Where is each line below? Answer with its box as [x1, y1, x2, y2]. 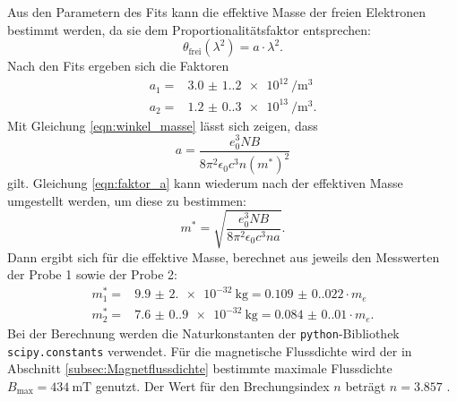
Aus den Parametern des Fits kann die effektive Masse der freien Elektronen [7, 3, 427, 21]
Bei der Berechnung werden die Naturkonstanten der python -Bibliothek [7, 323, 400, 342]
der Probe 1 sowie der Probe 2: [7, 265, 178, 284]
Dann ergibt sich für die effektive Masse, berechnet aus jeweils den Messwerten [7, 247, 440, 266]
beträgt [345, 376, 386, 395]
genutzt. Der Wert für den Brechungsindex [95, 376, 330, 395]
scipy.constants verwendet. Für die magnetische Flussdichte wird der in [7, 341, 412, 360]
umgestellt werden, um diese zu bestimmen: [7, 191, 247, 209]
